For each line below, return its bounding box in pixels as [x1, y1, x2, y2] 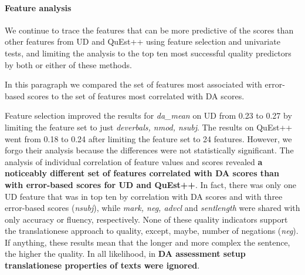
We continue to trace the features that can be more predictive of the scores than [5, 24, 294, 36]
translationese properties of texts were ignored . [5, 259, 200, 271]
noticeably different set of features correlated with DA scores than [5, 167, 279, 179]
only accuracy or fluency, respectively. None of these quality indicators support [5, 213, 288, 225]
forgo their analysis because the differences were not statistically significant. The [5, 144, 294, 156]
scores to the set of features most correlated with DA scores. [27, 89, 245, 102]
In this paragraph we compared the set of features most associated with [5, 78, 262, 90]
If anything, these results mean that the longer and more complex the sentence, [5, 236, 290, 248]
